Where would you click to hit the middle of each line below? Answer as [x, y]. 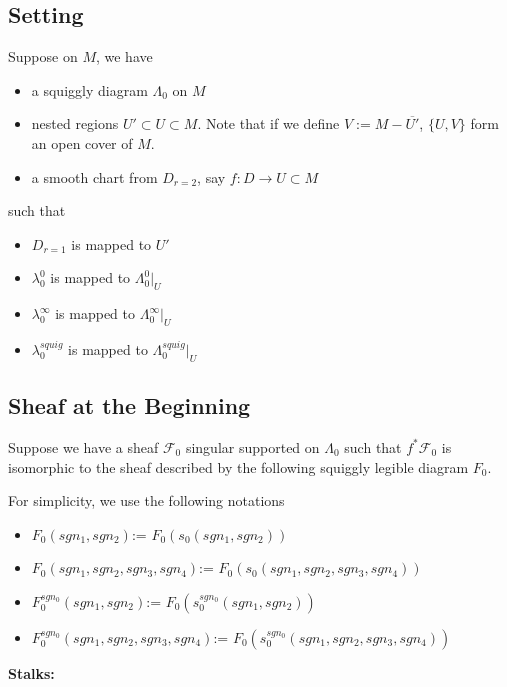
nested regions [75, 123]
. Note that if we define [268, 123]
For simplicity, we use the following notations [146, 500]
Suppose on [43, 56]
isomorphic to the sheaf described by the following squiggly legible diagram [238, 466]
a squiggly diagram [89, 89]
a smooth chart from [94, 176]
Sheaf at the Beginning [129, 405]
